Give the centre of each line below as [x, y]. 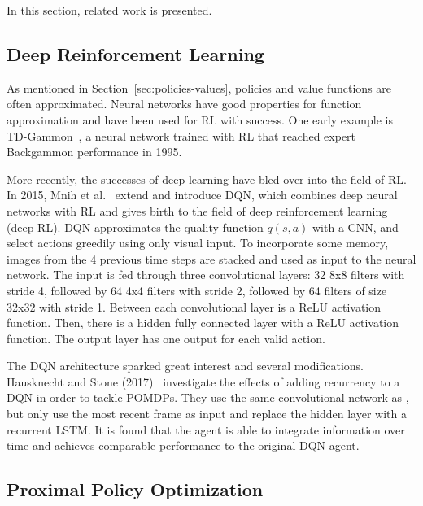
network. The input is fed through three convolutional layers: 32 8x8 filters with [206, 275]
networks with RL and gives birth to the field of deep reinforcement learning [197, 210]
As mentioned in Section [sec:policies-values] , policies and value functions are [199, 87]
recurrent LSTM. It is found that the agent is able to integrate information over [206, 429]
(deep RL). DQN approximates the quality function [135, 227]
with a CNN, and [355, 227]
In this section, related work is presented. [109, 10]
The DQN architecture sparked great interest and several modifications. [185, 366]
